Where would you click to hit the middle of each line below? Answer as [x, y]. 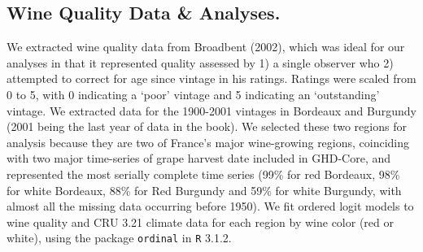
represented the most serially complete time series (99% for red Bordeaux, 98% [203, 174]
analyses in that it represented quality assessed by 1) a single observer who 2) [200, 62]
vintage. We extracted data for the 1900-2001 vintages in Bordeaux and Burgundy [211, 110]
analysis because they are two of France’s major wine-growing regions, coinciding [208, 142]
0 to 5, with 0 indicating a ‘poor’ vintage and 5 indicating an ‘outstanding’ [193, 94]
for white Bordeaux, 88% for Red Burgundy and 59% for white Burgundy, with [204, 190]
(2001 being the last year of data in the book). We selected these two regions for [207, 126]
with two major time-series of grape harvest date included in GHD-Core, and [199, 158]
